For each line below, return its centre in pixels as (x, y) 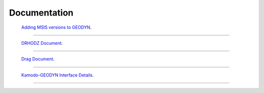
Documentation (41, 13)
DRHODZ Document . (42, 43)
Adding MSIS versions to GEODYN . (56, 27)
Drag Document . (38, 59)
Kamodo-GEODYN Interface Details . (57, 75)
